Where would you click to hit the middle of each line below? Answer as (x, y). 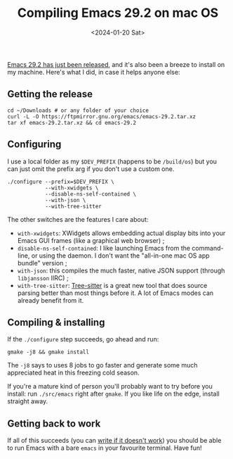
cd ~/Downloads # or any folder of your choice (78, 111)
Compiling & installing (56, 322)
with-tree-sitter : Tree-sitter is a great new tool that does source (112, 285)
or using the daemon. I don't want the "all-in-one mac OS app (120, 256)
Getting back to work (54, 423)
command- (208, 248)
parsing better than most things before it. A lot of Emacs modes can (115, 293)
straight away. (28, 401)
